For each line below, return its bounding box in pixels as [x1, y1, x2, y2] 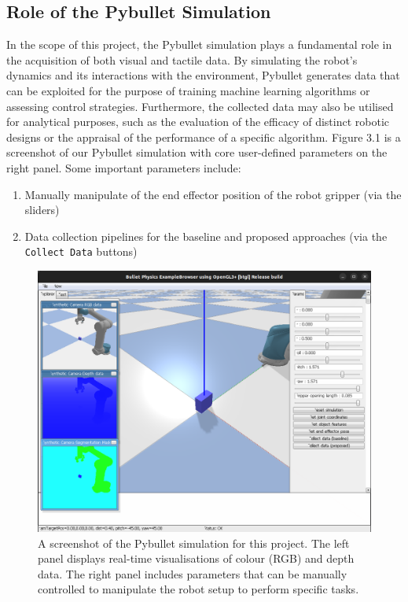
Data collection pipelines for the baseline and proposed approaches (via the [24, 227, 388, 244]
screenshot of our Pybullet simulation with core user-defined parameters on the [6, 144, 388, 161]
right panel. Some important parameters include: [6, 159, 241, 175]
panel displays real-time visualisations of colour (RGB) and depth [38, 550, 355, 567]
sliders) [24, 201, 60, 218]
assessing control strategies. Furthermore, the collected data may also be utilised [6, 98, 394, 114]
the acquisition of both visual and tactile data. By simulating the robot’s [6, 51, 358, 68]
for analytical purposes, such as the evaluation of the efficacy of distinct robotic [6, 113, 390, 130]
